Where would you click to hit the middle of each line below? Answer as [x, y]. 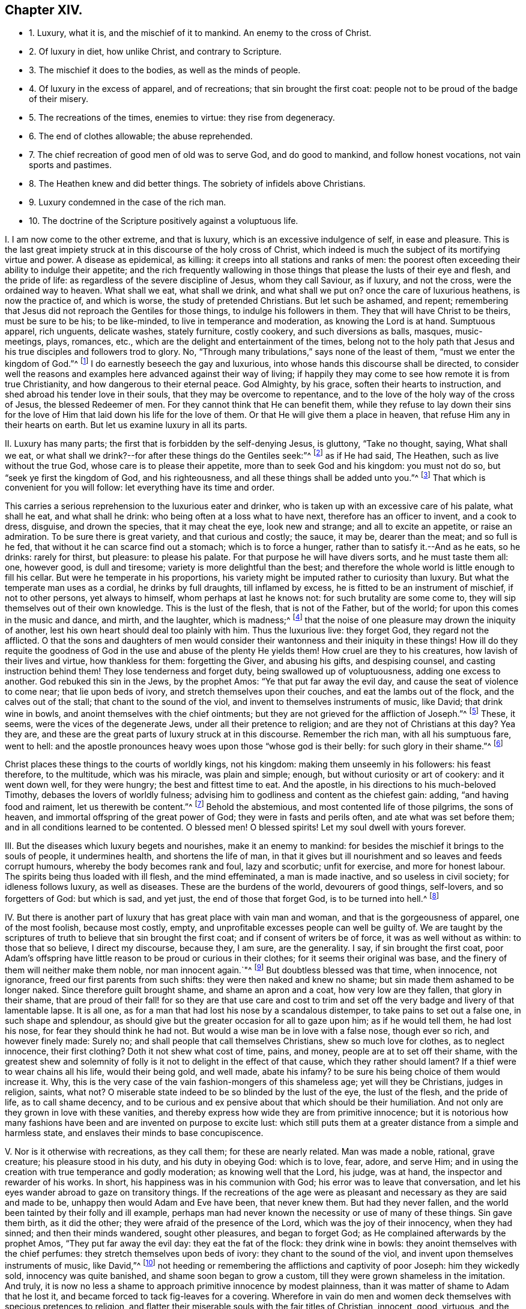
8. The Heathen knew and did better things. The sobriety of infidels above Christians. [197, 184]
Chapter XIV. [44, 10]
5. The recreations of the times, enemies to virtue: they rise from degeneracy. [182, 118]
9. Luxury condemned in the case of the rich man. [128, 202]
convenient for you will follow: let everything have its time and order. [140, 488]
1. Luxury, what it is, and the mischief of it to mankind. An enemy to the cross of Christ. [200, 33]
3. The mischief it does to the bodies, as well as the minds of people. [165, 70]
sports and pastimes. [71, 165]
